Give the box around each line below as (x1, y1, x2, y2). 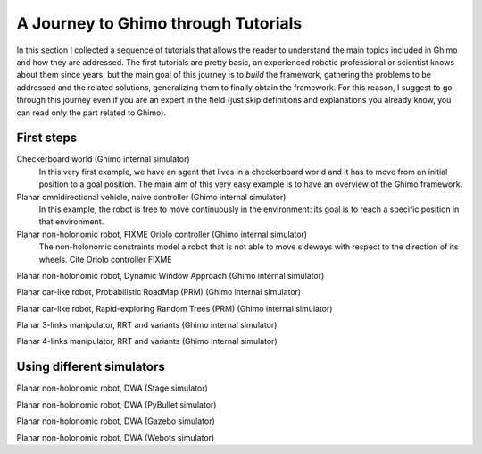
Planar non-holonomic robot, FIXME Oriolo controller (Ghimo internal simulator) (16, 229, 308, 240)
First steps (16, 130, 78, 146)
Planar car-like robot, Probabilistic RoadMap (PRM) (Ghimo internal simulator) (16, 287, 302, 298)
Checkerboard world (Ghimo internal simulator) (16, 154, 191, 164)
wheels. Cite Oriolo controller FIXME (38, 254, 173, 265)
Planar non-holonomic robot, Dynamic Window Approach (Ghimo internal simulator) (16, 270, 325, 281)
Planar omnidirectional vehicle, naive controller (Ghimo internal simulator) (16, 191, 287, 202)
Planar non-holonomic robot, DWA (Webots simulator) (16, 432, 215, 442)
